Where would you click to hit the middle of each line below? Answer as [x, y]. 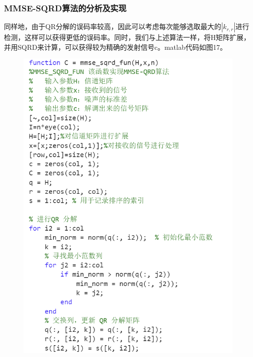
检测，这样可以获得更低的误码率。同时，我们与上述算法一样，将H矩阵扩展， [127, 37]
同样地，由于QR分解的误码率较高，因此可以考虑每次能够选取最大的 [113, 26]
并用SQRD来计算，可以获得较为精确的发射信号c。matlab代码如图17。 [115, 47]
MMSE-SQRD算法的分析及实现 [65, 8]
